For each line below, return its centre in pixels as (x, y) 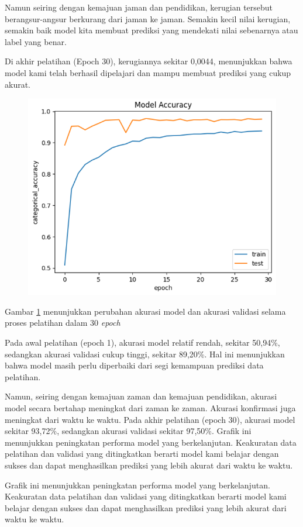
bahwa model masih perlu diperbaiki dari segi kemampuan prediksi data (134, 365)
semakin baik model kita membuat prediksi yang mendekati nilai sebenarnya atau (151, 30)
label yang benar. (36, 41)
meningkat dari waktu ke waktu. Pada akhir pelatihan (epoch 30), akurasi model (150, 419)
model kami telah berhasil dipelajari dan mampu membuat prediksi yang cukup (148, 72)
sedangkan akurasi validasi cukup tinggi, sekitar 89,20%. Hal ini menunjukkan (145, 354)
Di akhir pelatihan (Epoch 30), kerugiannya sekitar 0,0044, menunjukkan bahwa (149, 61)
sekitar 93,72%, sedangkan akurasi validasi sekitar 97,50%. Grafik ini (128, 431)
